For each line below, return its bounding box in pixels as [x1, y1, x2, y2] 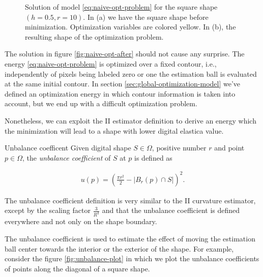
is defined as [134, 152, 172, 163]
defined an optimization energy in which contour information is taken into [5, 88, 236, 99]
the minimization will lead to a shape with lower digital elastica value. [5, 125, 224, 136]
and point [214, 142, 245, 153]
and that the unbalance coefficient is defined [102, 205, 240, 216]
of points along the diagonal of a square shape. [5, 263, 150, 273]
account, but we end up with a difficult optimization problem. [5, 98, 197, 109]
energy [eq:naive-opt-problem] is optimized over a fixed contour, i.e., [5, 58, 217, 69]
